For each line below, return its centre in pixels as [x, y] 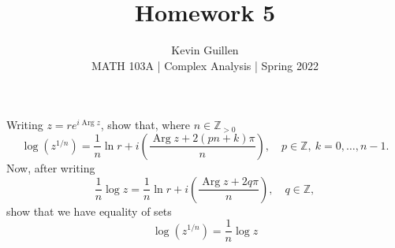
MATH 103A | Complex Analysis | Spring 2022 [205, 65]
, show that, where [145, 125]
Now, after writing [51, 167]
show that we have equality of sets [89, 211]
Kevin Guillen [205, 50]
